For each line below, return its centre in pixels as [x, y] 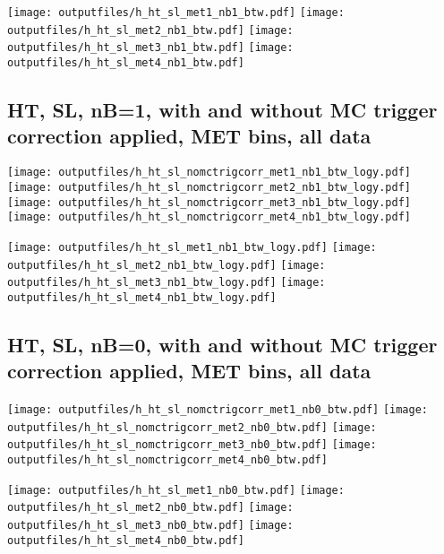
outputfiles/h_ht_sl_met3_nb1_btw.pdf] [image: [150, 48]
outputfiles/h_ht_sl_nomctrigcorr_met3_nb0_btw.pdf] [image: [192, 445]
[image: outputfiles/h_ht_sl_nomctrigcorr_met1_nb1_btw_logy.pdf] [209, 173]
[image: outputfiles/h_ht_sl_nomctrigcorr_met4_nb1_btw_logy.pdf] [209, 217]
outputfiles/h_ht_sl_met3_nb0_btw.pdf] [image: [150, 525]
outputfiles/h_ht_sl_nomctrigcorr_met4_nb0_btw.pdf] [167, 460]
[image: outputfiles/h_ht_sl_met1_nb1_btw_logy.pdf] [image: [192, 247]
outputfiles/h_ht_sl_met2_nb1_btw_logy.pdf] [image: [166, 265]
